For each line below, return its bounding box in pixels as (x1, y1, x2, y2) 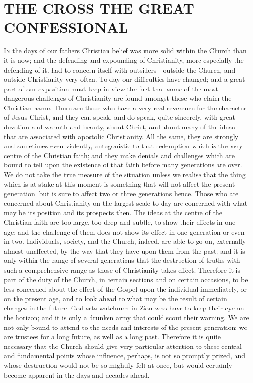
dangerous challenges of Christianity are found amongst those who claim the (4, 93, 232, 103)
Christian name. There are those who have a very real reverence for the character (4, 102, 247, 112)
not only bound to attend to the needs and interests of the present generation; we (4, 322, 247, 332)
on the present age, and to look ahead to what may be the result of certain (4, 293, 227, 303)
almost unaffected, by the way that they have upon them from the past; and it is (4, 245, 245, 255)
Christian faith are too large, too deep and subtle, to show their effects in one (4, 217, 235, 227)
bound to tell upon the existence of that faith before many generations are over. (4, 160, 242, 170)
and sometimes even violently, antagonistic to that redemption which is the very (4, 141, 243, 151)
